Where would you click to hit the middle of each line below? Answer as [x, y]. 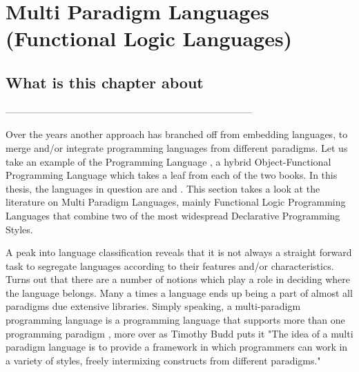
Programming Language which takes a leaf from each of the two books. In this [172, 175]
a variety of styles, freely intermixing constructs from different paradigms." [163, 360]
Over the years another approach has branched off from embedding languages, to [177, 134]
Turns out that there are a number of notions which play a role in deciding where [178, 279]
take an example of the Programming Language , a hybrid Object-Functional [168, 161]
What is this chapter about [105, 82]
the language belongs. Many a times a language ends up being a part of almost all [179, 292]
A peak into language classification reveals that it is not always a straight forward [179, 252]
